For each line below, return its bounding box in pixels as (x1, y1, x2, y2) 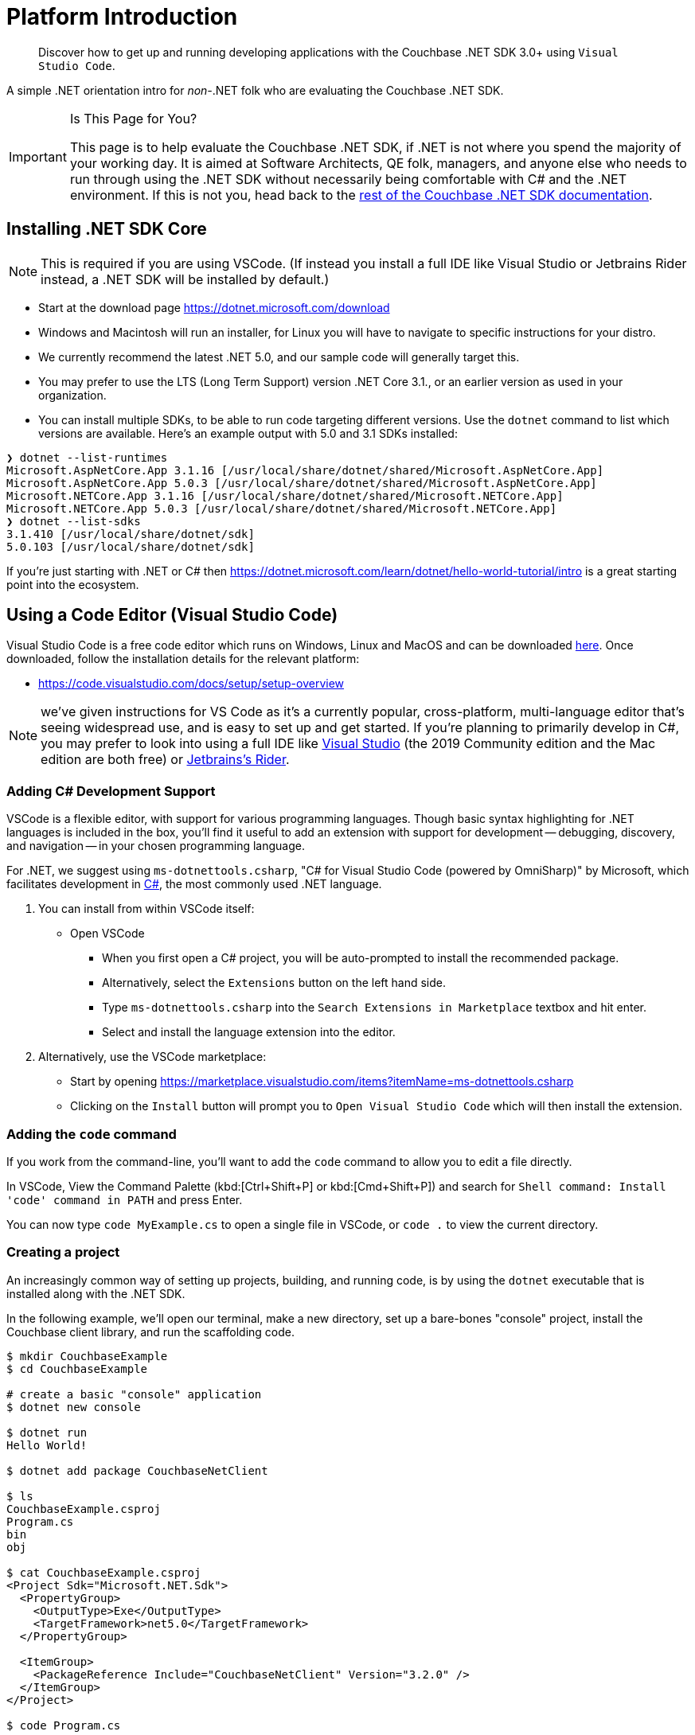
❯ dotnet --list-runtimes (6, 450, 168, 464)
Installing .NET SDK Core (6, 219, 207, 240)
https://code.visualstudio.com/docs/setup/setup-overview (38, 676, 345, 691)
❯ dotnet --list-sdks (6, 514, 141, 528)
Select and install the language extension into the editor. (102, 1025, 396, 1039)
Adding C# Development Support (6, 782, 216, 799)
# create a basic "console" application (6, 1387, 262, 1401)
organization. (38, 388, 107, 402)
